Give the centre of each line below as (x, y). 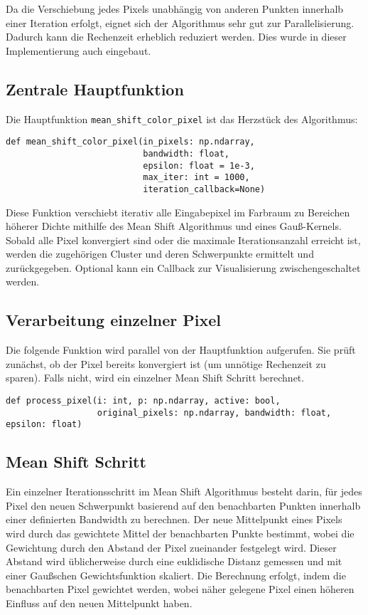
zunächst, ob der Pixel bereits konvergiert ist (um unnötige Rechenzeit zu (166, 363)
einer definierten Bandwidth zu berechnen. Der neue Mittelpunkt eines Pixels (174, 519)
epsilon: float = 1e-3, (199, 165)
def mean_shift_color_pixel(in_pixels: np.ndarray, (130, 142)
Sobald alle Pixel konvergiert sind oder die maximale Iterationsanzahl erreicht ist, (183, 240)
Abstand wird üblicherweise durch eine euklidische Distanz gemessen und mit (174, 561)
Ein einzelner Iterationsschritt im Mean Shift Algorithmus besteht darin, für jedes (184, 492)
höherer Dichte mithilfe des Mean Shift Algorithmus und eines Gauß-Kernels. (174, 226)
